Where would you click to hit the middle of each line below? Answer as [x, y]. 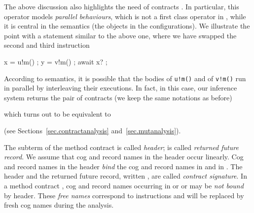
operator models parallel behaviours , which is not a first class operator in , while [125, 16]
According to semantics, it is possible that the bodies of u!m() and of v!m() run [125, 78]
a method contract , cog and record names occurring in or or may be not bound [124, 185]
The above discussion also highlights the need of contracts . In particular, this [122, 6]
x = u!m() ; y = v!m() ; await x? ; [56, 61]
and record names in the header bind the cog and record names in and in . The [123, 166]
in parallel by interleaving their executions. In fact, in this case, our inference [121, 88]
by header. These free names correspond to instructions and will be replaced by [124, 195]
